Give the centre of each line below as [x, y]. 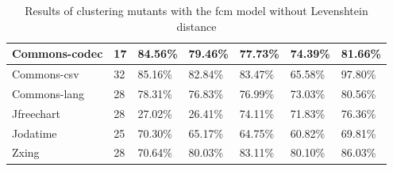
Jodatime [35, 133]
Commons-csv [46, 74]
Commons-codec [58, 53]
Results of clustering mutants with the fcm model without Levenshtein [196, 10]
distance [196, 26]
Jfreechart [36, 113]
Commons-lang [48, 93]
